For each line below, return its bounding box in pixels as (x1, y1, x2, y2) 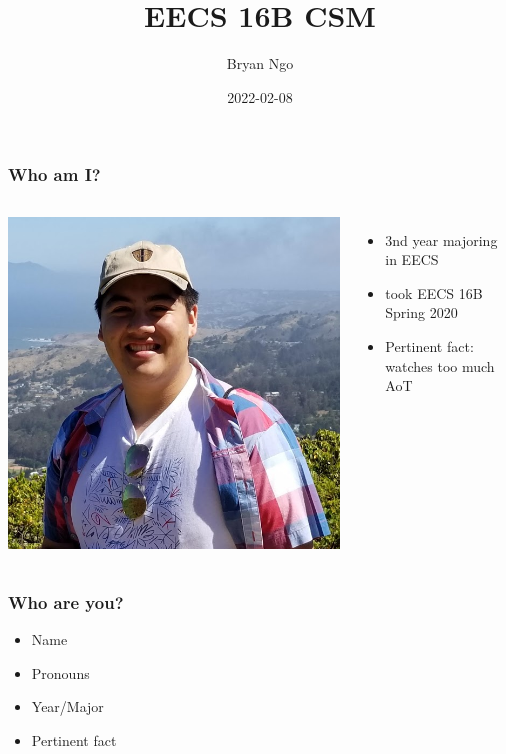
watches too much (385, 355, 495, 376)
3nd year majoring (385, 229, 498, 250)
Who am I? (8, 162, 101, 187)
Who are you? (8, 589, 124, 614)
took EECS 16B (385, 282, 483, 303)
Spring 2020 (385, 302, 458, 323)
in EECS (385, 249, 439, 270)
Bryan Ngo (226, 53, 294, 74)
